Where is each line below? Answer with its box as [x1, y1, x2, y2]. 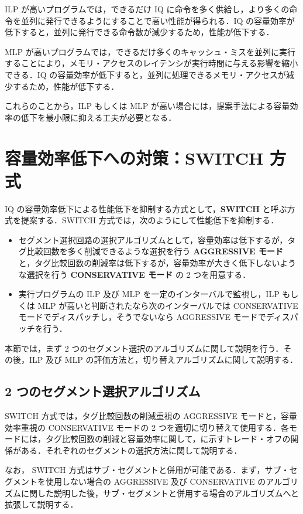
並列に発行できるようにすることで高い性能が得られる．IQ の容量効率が [20, 14, 295, 26]
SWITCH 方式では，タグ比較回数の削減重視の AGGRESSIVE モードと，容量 [5, 409, 297, 421]
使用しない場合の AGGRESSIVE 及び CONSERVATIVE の [45, 475, 266, 487]
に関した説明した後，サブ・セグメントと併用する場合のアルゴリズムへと [20, 486, 299, 499]
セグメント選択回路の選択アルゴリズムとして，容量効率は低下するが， [18, 233, 288, 246]
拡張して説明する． [5, 498, 78, 510]
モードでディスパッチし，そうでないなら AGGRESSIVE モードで [18, 311, 266, 323]
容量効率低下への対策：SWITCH [5, 145, 264, 169]
